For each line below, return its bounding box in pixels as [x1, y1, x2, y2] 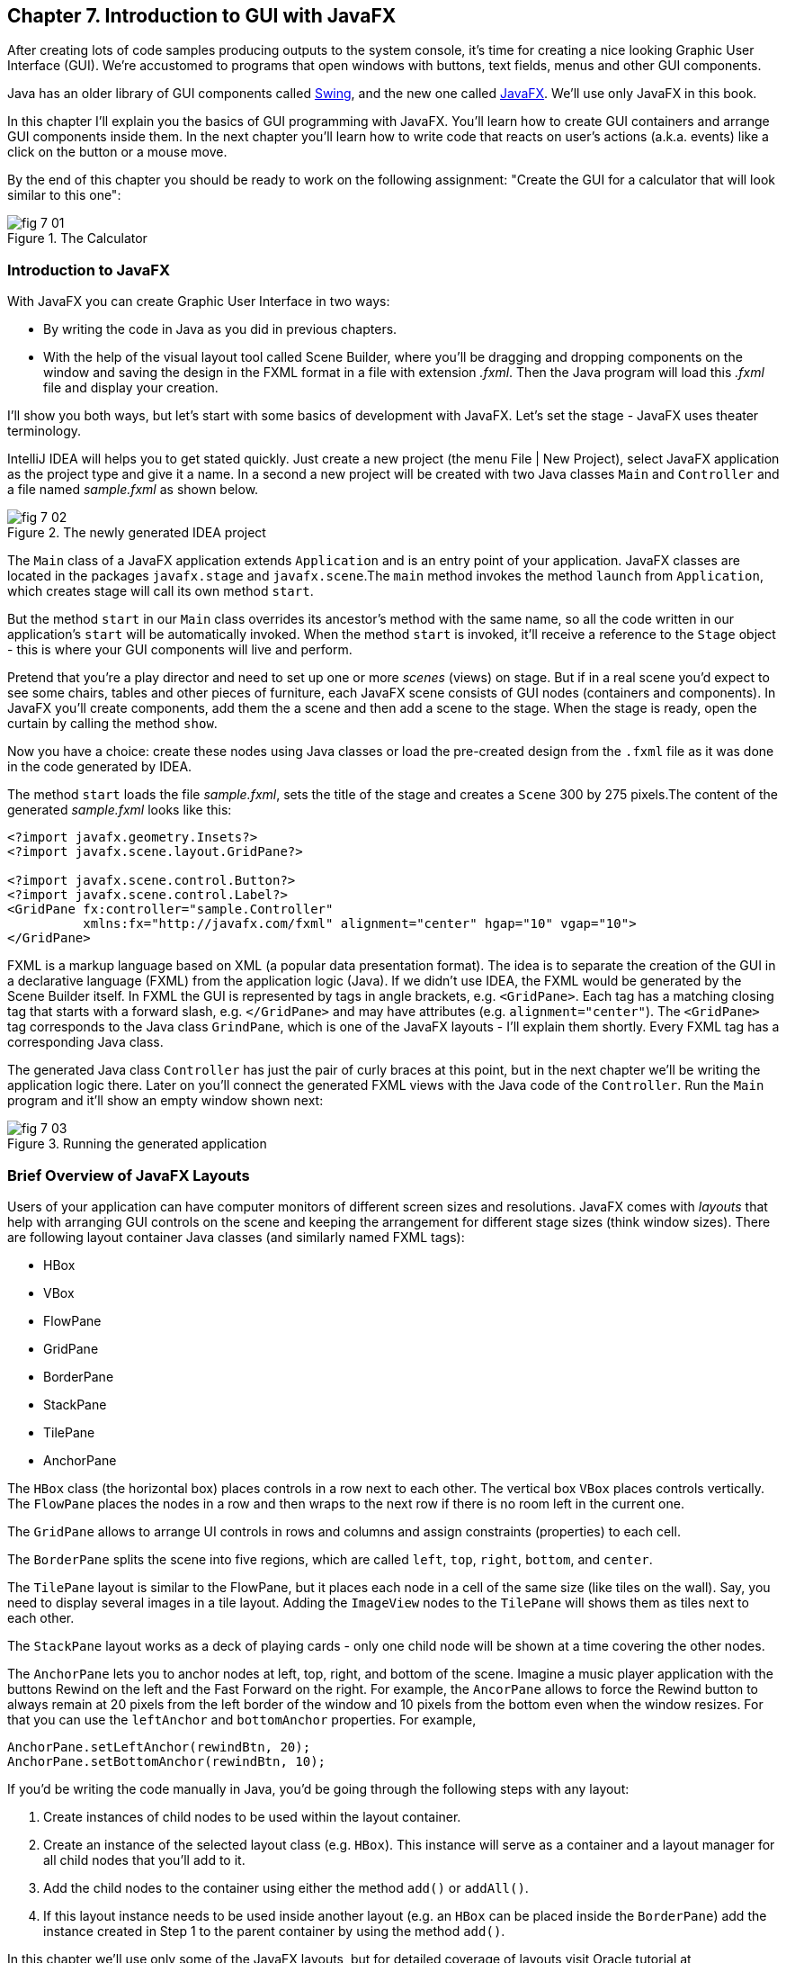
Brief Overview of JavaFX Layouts [7, 1166, 250, 1184]
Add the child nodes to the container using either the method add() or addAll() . [43, 1879, 529, 1895]
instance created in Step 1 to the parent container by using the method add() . [43, 1922, 505, 1939]
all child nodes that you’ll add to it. [43, 1851, 246, 1868]
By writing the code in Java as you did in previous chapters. [43, 321, 397, 338]
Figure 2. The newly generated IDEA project [7, 525, 266, 541]
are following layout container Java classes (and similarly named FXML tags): [7, 1229, 465, 1245]
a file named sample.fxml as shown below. [7, 482, 259, 498]
